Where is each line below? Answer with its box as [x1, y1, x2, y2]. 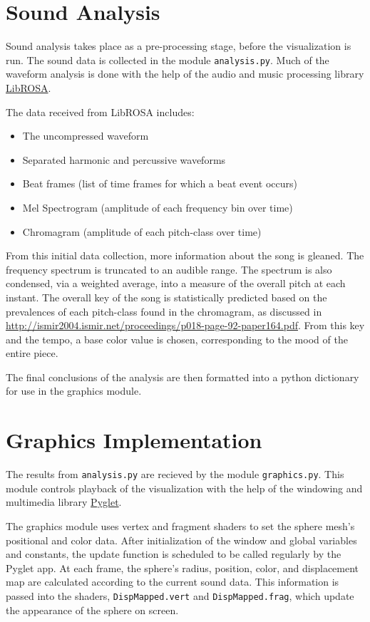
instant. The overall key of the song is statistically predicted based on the [6, 289, 327, 304]
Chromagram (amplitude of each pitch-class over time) [22, 224, 262, 239]
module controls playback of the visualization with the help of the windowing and [6, 480, 363, 495]
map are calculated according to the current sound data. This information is [6, 574, 339, 589]
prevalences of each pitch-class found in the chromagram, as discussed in [6, 304, 322, 318]
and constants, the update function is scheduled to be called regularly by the [6, 546, 341, 561]
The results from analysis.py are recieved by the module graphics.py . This [6, 467, 344, 482]
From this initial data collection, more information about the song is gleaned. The [6, 248, 364, 263]
